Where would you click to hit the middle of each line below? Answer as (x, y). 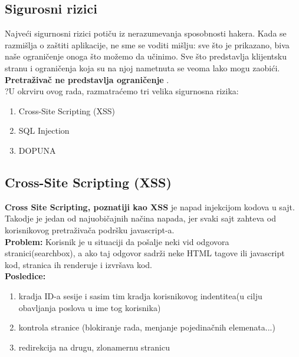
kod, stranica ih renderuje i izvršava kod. (78, 264)
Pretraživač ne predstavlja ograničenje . (87, 79)
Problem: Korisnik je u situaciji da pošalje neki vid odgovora (117, 241)
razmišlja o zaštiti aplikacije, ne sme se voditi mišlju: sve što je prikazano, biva (147, 44)
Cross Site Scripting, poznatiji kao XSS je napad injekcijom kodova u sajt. (150, 206)
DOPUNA (37, 150)
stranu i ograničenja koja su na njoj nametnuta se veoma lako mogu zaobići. (142, 67)
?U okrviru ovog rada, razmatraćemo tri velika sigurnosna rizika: (122, 91)
